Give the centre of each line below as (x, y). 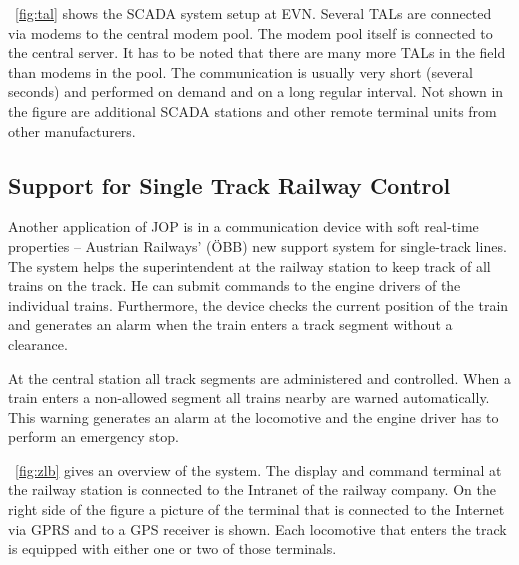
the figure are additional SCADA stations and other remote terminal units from (252, 110)
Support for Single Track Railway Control (229, 184)
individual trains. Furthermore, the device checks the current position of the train (258, 304)
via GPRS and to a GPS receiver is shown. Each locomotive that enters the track (257, 528)
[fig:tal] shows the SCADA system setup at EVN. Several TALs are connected (253, 13)
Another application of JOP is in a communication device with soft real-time (243, 226)
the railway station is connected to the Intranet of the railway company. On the (252, 489)
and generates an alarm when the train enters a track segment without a (230, 324)
